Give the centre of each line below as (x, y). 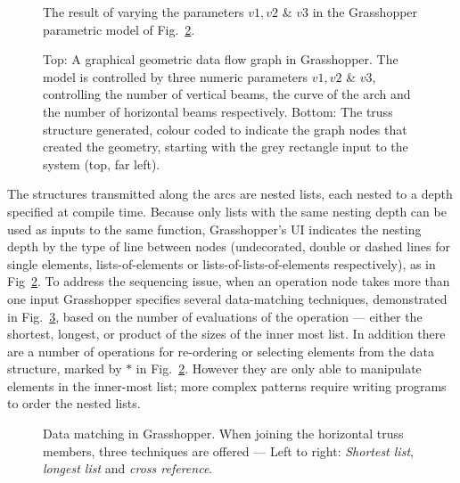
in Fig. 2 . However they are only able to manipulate (279, 368)
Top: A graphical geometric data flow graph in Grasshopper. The (221, 59)
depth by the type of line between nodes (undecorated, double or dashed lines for (229, 246)
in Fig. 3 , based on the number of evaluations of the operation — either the (215, 316)
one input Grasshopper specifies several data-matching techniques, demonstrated (227, 298)
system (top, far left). (102, 164)
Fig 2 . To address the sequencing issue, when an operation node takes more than (229, 281)
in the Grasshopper (365, 12)
